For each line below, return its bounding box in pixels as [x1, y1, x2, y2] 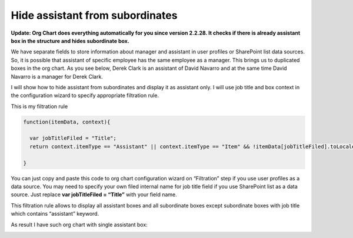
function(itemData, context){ [23, 118, 111, 125]
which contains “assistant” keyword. [11, 210, 99, 217]
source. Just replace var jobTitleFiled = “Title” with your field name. [11, 191, 178, 198]
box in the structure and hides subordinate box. [11, 37, 129, 44]
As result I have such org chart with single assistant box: [11, 221, 148, 228]
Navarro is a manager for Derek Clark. [11, 73, 103, 80]
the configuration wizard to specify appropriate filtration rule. [11, 92, 159, 99]
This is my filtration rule [11, 103, 68, 110]
